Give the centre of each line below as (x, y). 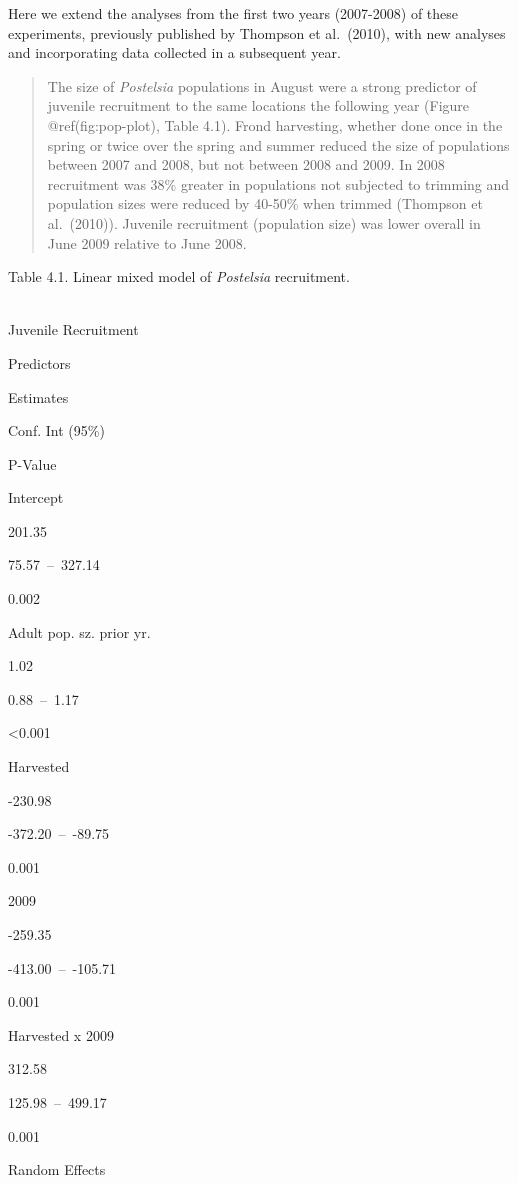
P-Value (32, 463)
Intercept (36, 497)
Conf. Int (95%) (56, 430)
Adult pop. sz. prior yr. (79, 631)
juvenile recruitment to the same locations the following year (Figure (258, 105)
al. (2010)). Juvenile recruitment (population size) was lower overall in (264, 222)
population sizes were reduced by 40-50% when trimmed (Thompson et (265, 203)
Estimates (38, 396)
